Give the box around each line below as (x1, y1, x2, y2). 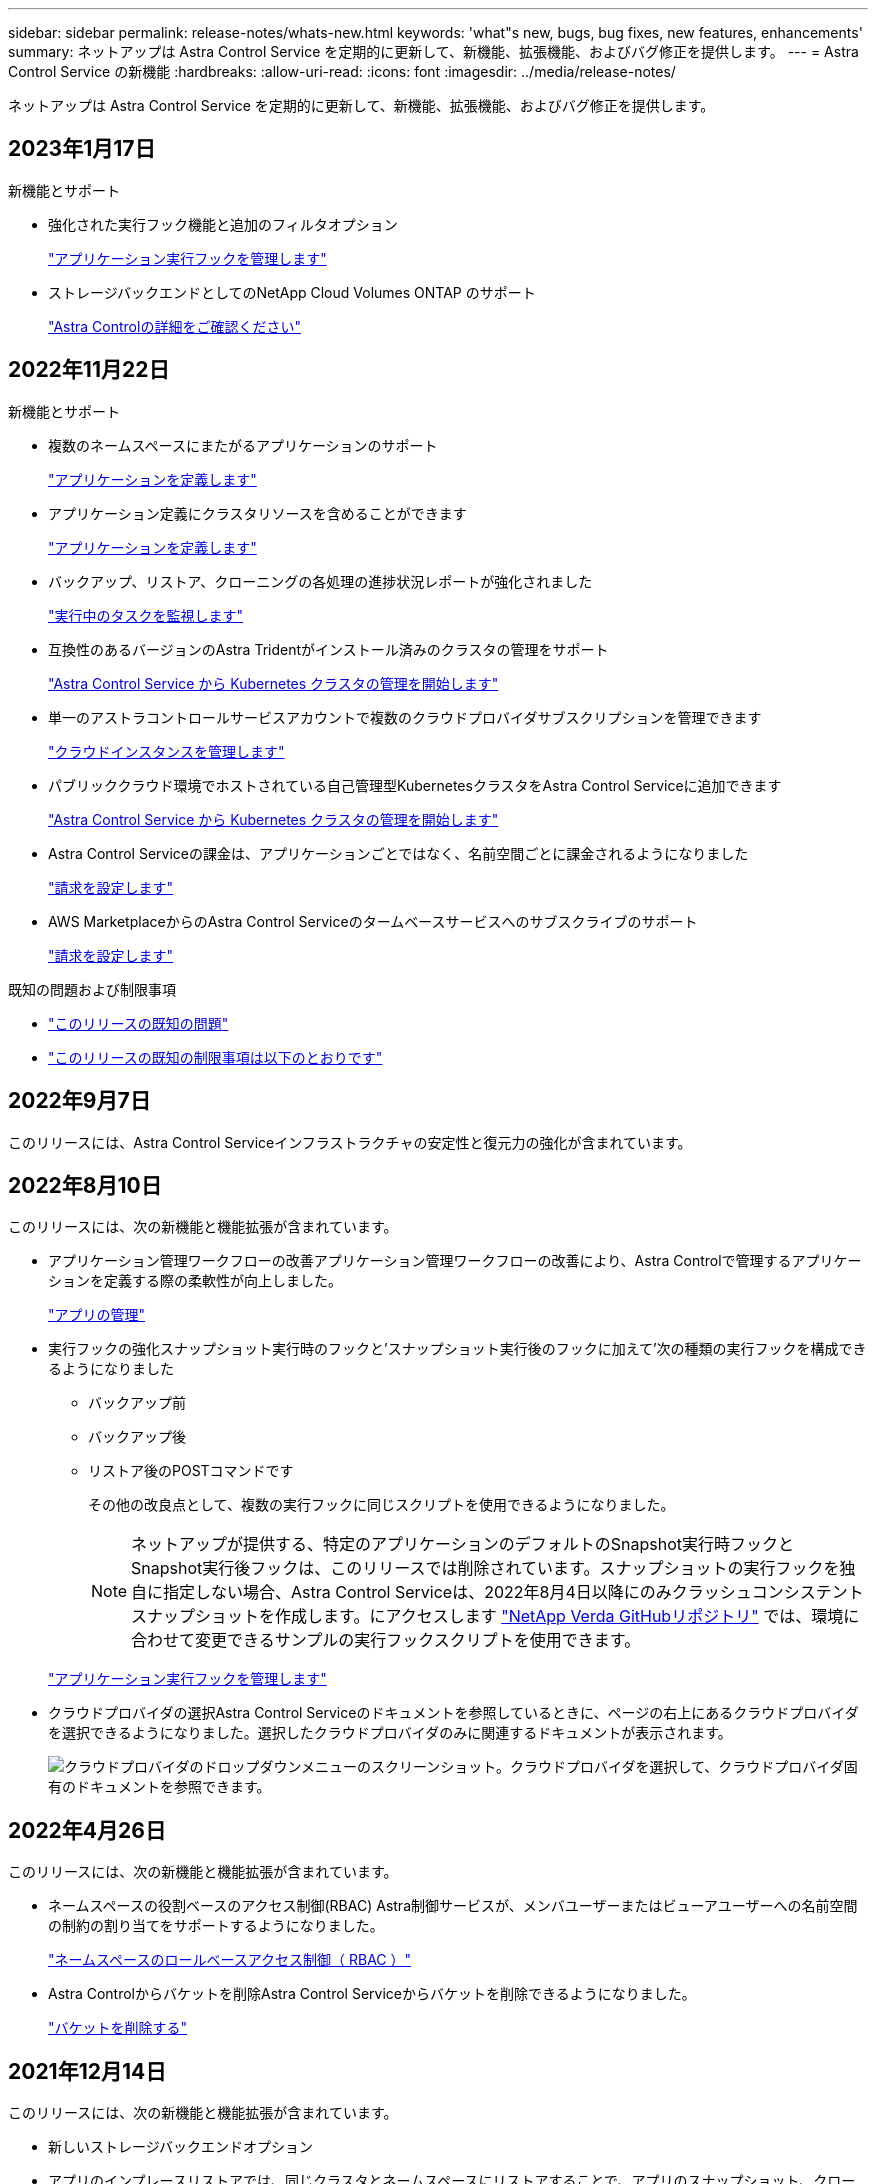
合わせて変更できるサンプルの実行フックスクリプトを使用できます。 (131, 1630, 641, 1651)
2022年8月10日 (8, 1172, 162, 1198)
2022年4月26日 (8, 1817, 166, 1843)
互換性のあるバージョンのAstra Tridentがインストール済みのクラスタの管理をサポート (48, 640, 609, 658)
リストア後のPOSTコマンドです (88, 1462, 294, 1480)
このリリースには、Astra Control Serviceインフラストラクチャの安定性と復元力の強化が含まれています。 (8, 1133, 692, 1151)
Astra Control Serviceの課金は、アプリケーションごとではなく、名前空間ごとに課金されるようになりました (48, 844, 749, 862)
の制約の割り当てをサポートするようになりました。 (48, 1917, 384, 1935)
